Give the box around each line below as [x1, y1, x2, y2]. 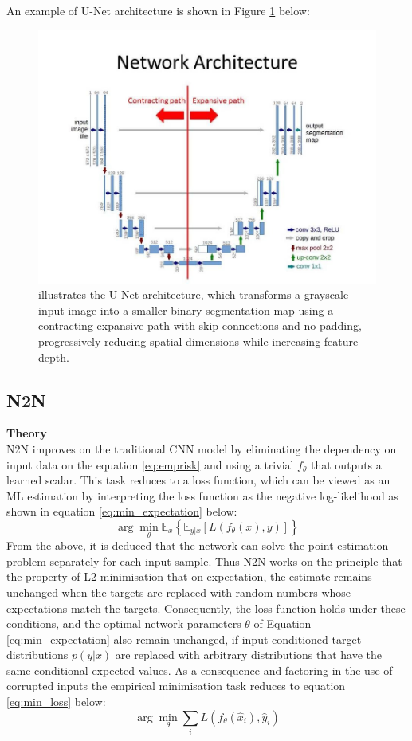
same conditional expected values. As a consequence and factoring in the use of [6, 661, 393, 678]
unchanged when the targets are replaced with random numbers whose [6, 583, 351, 600]
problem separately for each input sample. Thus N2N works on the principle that [6, 552, 402, 569]
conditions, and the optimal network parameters [6, 615, 241, 632]
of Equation [253, 615, 312, 632]
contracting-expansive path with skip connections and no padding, [38, 317, 362, 334]
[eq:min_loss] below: [6, 693, 106, 710]
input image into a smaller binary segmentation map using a [38, 301, 334, 318]
